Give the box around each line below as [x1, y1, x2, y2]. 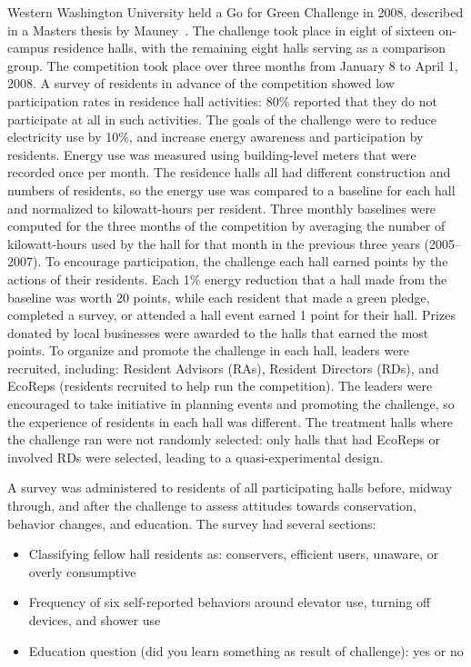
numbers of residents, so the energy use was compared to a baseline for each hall [7, 180, 456, 199]
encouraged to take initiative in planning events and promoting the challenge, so [7, 394, 455, 413]
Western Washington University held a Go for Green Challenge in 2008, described [7, 3, 464, 21]
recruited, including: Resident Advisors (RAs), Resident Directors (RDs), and [7, 358, 439, 377]
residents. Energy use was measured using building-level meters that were [7, 144, 416, 164]
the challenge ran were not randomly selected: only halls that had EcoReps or [7, 430, 440, 449]
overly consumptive [28, 562, 136, 581]
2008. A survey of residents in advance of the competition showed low [7, 74, 395, 93]
